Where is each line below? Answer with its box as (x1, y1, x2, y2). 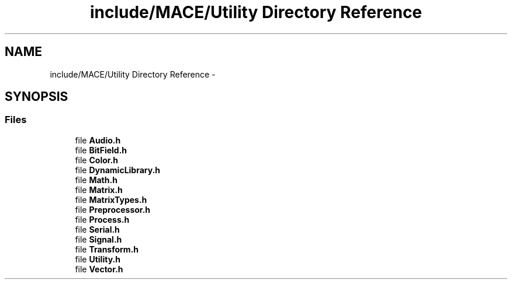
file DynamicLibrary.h (75, 164, 161, 175)
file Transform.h (75, 244, 139, 254)
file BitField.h (75, 145, 127, 155)
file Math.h (75, 174, 117, 185)
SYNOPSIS (5, 89, 68, 104)
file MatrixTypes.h (75, 194, 147, 205)
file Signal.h (75, 234, 122, 244)
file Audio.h (75, 135, 121, 145)
